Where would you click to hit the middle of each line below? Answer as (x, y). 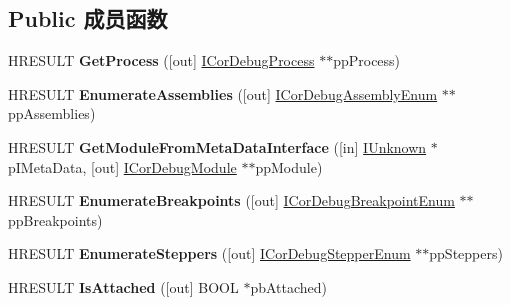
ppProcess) (367, 60)
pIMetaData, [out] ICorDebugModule (122, 166)
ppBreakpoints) (55, 219)
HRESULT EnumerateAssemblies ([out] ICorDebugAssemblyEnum (223, 93)
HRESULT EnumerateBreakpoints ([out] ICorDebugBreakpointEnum (231, 200)
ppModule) (289, 166)
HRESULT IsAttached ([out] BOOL (123, 286)
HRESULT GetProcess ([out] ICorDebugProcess (161, 60)
